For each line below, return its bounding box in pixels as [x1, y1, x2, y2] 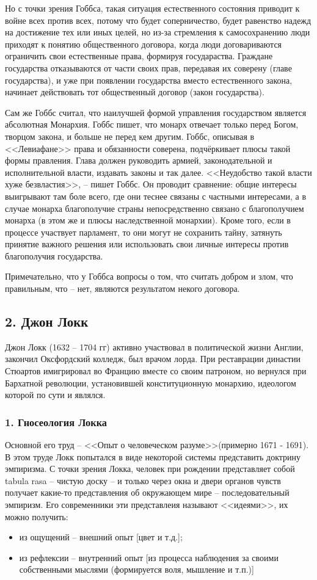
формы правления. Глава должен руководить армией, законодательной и [5, 154, 272, 167]
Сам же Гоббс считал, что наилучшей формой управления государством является [5, 106, 307, 118]
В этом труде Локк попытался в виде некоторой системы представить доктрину [5, 450, 301, 463]
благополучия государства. [5, 249, 103, 262]
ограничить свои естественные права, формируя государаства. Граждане [5, 49, 273, 62]
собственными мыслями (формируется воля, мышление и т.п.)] [19, 563, 254, 576]
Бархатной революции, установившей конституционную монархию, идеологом [5, 376, 296, 389]
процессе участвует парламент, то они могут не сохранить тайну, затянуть [5, 225, 282, 238]
